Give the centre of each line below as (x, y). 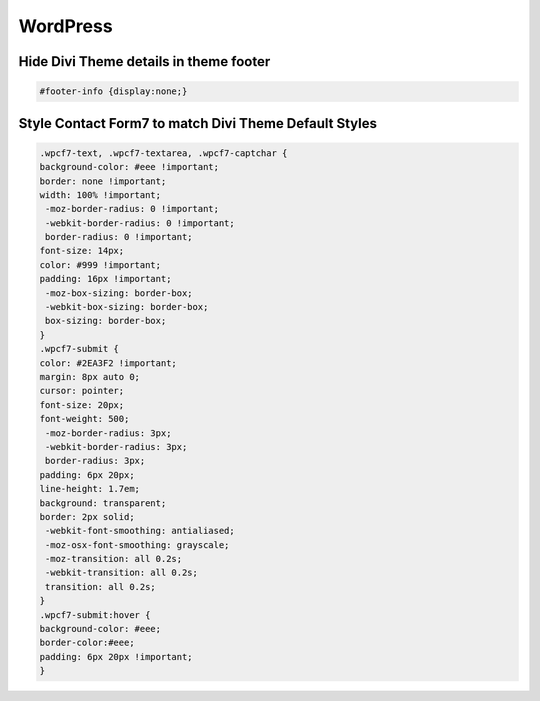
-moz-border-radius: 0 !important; (132, 209)
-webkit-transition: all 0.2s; (122, 573)
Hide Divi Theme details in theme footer (144, 61)
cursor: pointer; (82, 391)
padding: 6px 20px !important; (116, 656)
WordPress (66, 26)
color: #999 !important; (100, 264)
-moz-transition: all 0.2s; (114, 559)
